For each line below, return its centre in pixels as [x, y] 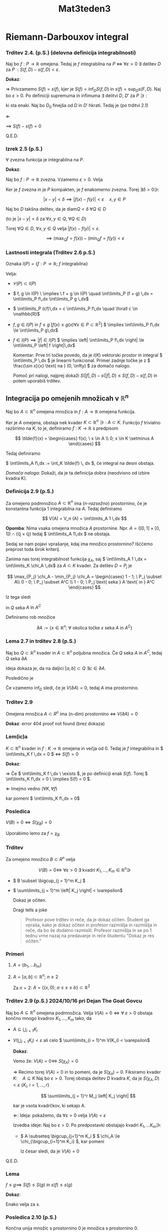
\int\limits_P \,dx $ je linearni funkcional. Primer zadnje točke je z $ [81, 360]
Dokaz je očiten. [29, 900]
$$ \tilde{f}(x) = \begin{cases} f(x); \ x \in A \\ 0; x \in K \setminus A [84, 438]
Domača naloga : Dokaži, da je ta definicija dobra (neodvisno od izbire [78, 473]
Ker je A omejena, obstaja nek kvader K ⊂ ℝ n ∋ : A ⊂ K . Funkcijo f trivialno [83, 422]
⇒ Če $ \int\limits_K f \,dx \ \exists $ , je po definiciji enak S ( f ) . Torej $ [77, 773]
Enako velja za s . [23, 1204]
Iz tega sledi [18, 597]
